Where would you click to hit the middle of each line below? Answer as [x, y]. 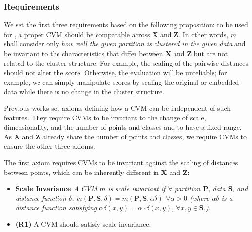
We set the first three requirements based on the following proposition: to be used [126, 25]
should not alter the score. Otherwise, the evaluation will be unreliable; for [116, 72]
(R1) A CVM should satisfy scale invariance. [83, 223]
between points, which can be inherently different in [81, 172]
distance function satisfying [56, 207]
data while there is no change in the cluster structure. [84, 91]
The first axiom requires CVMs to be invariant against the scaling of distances [121, 162]
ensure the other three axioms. [49, 146]
